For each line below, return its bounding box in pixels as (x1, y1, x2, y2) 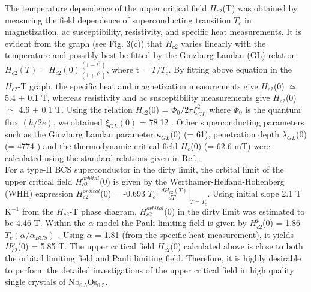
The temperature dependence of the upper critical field (5, 2, 207, 14)
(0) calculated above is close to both (170, 240, 303, 252)
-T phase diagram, (69, 204, 137, 217)
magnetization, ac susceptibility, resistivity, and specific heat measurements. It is (5, 25, 301, 38)
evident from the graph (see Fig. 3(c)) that (5, 37, 163, 49)
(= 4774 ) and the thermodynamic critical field (5, 139, 178, 152)
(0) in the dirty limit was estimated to (164, 204, 305, 217)
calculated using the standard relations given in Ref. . (5, 151, 202, 164)
